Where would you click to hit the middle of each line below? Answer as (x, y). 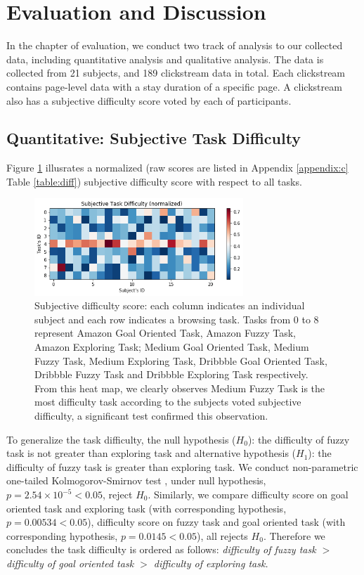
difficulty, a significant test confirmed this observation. (151, 416)
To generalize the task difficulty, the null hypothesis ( (121, 439)
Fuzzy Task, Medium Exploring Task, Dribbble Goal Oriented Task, (181, 360)
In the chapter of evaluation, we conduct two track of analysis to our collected (175, 45)
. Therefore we (294, 535)
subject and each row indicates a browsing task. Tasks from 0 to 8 (177, 319)
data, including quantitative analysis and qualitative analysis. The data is (165, 59)
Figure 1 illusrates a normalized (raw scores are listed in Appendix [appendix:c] (177, 168)
